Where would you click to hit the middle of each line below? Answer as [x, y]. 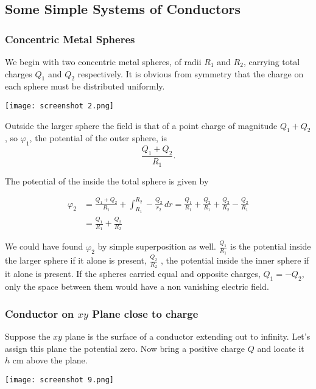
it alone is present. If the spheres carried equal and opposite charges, [133, 274]
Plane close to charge [145, 313]
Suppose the [28, 336]
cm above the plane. [50, 360]
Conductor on [40, 313]
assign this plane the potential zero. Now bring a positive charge [125, 348]
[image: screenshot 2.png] [59, 106]
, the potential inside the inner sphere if [235, 260]
